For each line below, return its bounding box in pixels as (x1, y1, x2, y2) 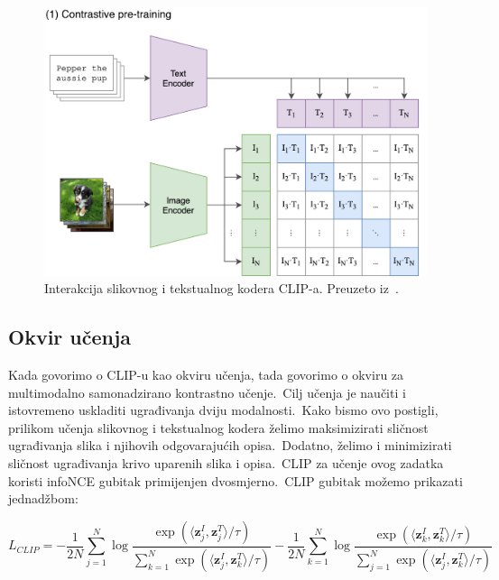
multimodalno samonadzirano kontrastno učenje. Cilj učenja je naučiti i (8, 382, 406, 401)
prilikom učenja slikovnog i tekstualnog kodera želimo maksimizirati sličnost (8, 418, 429, 437)
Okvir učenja (8, 323, 132, 351)
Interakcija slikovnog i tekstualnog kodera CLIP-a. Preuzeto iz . (44, 279, 399, 298)
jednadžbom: (8, 489, 79, 508)
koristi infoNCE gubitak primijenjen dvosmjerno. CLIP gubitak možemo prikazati (8, 471, 463, 490)
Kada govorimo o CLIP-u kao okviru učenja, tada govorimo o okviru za (8, 365, 404, 384)
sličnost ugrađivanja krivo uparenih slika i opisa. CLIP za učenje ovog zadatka (8, 454, 444, 473)
